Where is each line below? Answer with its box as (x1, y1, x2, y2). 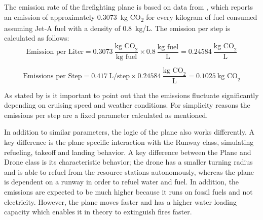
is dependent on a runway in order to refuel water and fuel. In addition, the (4, 176, 239, 187)
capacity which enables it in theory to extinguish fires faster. (4, 206, 192, 217)
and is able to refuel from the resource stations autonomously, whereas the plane (4, 166, 254, 177)
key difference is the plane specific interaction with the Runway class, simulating (4, 136, 254, 147)
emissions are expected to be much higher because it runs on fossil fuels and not (4, 186, 253, 197)
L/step (109, 72, 130, 80)
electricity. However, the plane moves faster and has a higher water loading (4, 196, 237, 207)
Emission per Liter (26, 48, 84, 56)
